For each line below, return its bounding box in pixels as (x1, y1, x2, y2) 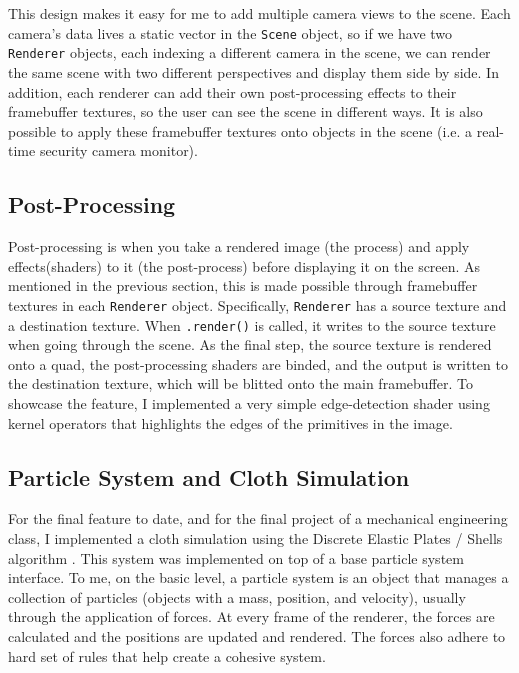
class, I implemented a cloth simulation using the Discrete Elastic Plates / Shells (8, 527, 503, 548)
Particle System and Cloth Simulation (8, 461, 410, 492)
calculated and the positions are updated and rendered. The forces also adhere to (8, 625, 506, 646)
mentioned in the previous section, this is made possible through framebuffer (8, 275, 478, 296)
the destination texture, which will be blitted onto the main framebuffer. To (8, 373, 473, 394)
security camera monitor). (39, 140, 198, 161)
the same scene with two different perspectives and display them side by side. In (8, 61, 499, 82)
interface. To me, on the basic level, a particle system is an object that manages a (8, 567, 509, 588)
